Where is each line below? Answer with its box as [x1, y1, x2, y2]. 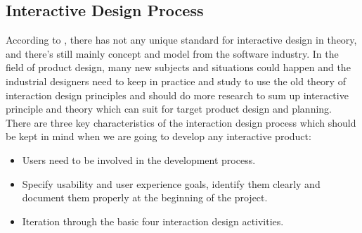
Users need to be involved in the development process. [22, 152, 256, 167]
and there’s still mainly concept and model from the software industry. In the [6, 46, 339, 61]
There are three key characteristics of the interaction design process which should [6, 115, 356, 130]
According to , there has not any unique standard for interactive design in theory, [6, 32, 357, 47]
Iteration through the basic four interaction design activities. [22, 213, 284, 228]
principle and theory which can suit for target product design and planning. [6, 101, 332, 116]
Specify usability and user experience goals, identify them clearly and [22, 176, 321, 191]
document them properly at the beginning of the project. [22, 190, 268, 205]
